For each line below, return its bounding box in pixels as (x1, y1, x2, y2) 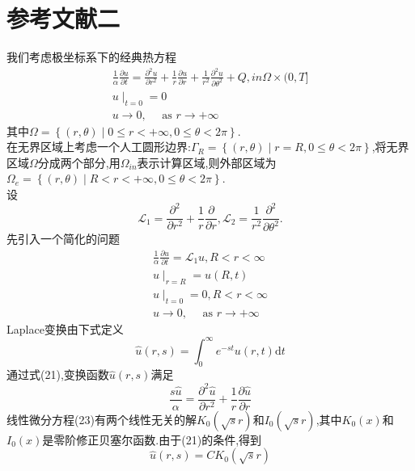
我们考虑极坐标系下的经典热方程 (6, 48, 176, 65)
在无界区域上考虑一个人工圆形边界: (6, 138, 191, 155)
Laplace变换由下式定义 (6, 320, 124, 337)
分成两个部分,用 (37, 153, 121, 170)
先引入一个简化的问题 (6, 230, 120, 247)
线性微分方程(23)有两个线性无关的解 (6, 410, 197, 427)
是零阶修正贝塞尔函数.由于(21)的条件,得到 (42, 431, 262, 448)
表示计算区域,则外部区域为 (137, 153, 277, 170)
